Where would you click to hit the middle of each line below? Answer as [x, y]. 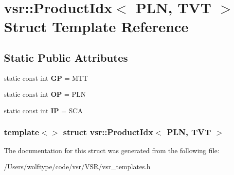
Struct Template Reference [96, 26]
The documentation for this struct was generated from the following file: [112, 150]
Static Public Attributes [66, 57]
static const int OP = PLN [45, 94]
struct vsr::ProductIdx [108, 132]
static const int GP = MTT [46, 78]
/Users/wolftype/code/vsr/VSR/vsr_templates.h [77, 166]
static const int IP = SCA [43, 110]
